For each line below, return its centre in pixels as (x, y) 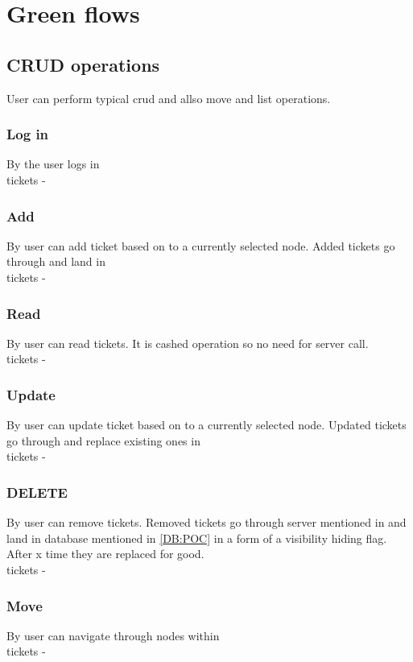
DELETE (37, 492)
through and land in (56, 261)
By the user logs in (53, 164)
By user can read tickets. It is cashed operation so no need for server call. (188, 343)
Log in (28, 134)
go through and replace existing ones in (103, 440)
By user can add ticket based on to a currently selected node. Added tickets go (201, 245)
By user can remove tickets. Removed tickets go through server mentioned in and (206, 522)
